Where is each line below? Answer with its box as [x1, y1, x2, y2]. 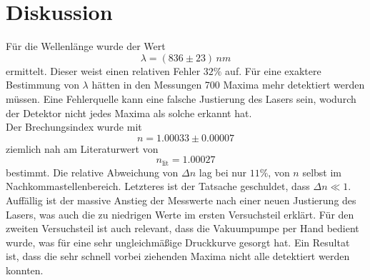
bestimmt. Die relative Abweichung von [6, 164, 179, 179]
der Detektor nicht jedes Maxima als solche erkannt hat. [6, 105, 252, 120]
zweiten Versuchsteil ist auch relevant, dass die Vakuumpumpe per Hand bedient [6, 221, 359, 236]
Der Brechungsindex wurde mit [6, 119, 142, 134]
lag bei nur [199, 164, 246, 179]
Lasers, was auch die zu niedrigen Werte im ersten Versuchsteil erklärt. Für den [6, 206, 354, 221]
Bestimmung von [6, 77, 79, 92]
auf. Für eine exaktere [225, 63, 321, 78]
